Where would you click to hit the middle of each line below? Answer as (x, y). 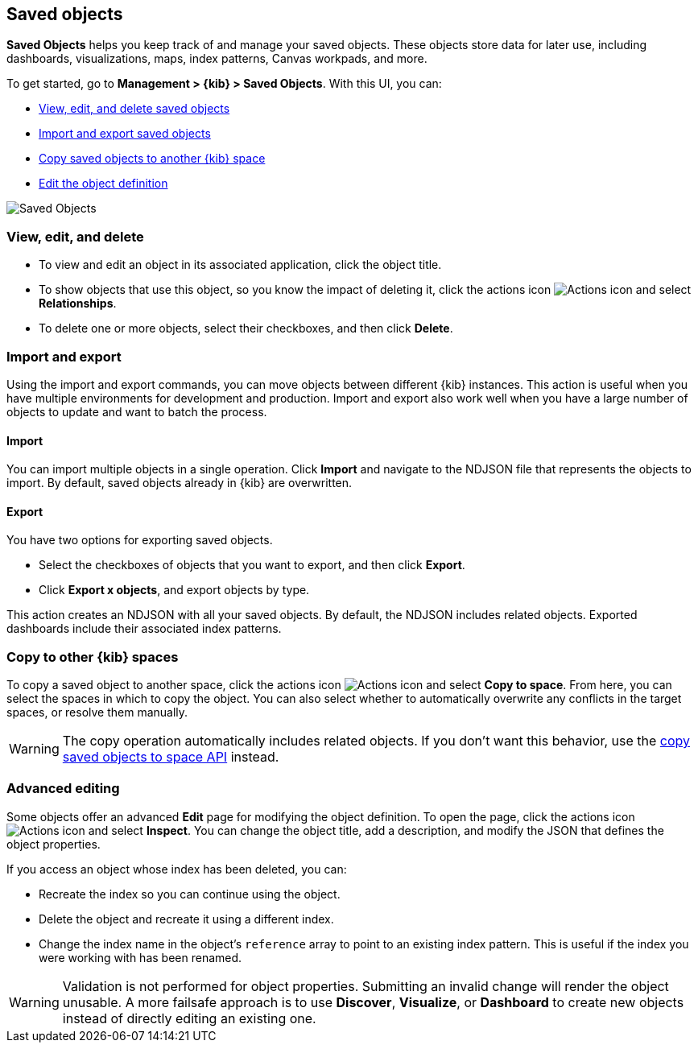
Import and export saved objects (125, 134)
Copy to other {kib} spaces (93, 657)
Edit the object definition (103, 184)
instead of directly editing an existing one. (189, 1018)
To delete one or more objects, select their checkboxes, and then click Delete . (246, 328)
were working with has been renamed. (140, 957)
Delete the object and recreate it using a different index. (186, 919)
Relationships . (78, 304)
